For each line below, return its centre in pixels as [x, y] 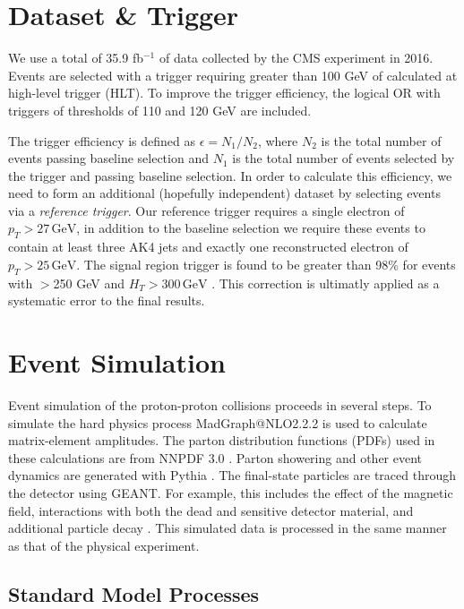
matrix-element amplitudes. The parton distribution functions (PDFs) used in [222, 440]
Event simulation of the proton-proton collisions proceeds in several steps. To [220, 404]
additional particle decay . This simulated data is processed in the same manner [228, 528]
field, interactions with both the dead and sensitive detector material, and [211, 510]
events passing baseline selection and [108, 158]
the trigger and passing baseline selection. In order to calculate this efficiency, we [230, 175]
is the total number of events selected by [344, 158]
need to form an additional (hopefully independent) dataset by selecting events [224, 193]
